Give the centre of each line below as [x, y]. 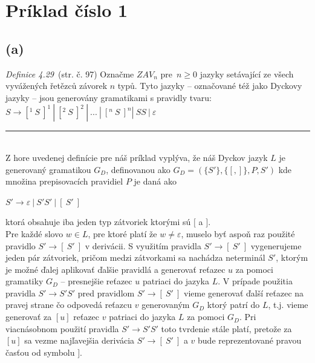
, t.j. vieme [288, 305]
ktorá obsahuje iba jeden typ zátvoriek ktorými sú [98, 222]
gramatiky [24, 281]
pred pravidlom [106, 293]
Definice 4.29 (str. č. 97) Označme [70, 74]
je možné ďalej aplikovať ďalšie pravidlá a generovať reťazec [115, 269]
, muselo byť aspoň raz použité [238, 233]
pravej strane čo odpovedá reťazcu [69, 305]
